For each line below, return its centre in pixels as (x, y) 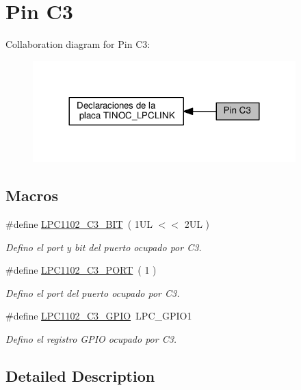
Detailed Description (80, 375)
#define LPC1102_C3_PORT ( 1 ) (81, 270)
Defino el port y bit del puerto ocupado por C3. (104, 247)
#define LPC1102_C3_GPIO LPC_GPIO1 (99, 316)
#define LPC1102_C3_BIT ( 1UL (79, 223)
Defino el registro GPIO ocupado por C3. (91, 338)
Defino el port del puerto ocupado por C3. (93, 292)
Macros (32, 195)
